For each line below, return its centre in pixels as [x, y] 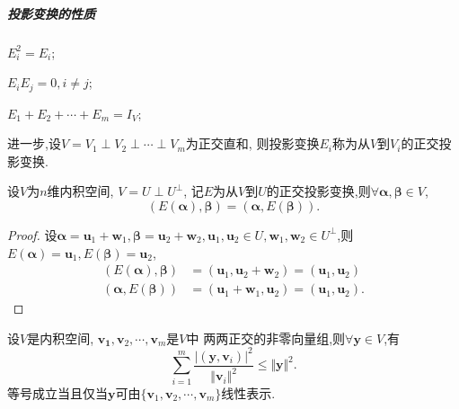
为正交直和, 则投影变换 [252, 143]
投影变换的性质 [51, 13]
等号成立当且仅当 [57, 392]
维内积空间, [80, 191]
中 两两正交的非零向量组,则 [266, 338]
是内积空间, [61, 338]
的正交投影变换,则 [318, 191]
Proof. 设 [32, 234]
